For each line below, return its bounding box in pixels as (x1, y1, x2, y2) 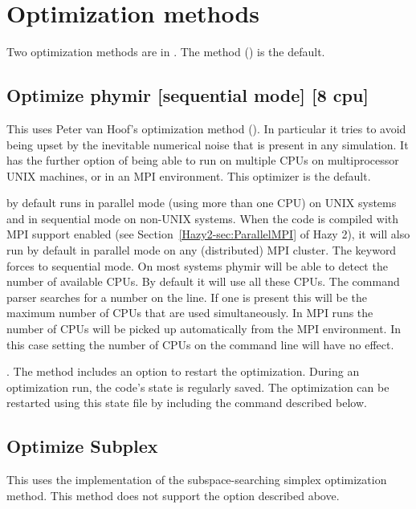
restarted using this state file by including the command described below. (6, 394, 367, 411)
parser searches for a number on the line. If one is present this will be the (6, 288, 368, 305)
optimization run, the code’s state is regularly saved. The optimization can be (6, 378, 389, 395)
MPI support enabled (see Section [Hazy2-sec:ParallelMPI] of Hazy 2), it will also (6, 226, 410, 242)
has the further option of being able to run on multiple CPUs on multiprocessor (6, 152, 399, 169)
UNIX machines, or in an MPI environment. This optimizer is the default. (6, 167, 371, 184)
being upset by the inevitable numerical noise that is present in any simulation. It (6, 136, 409, 153)
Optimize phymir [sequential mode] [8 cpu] (6, 83, 369, 108)
